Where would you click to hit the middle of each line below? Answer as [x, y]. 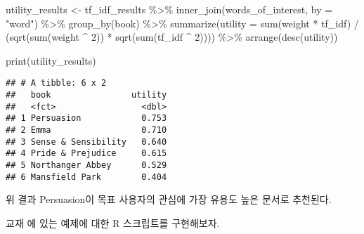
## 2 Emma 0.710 [86, 130]
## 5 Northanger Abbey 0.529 [86, 165]
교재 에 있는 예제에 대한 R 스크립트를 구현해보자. [113, 222]
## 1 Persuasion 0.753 [86, 118]
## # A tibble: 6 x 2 [56, 83]
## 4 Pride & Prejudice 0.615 [86, 154]
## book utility [86, 95]
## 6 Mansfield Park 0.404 [86, 177]
